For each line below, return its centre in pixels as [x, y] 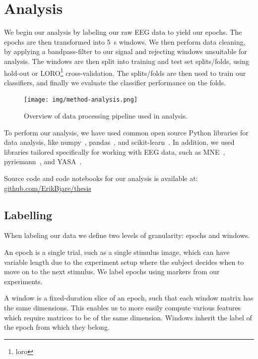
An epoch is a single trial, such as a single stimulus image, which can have [117, 252]
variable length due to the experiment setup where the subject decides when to [124, 262]
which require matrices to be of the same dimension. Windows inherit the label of [128, 317]
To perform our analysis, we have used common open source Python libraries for [126, 132]
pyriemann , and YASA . [43, 161]
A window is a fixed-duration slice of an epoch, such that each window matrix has [129, 298]
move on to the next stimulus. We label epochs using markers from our [112, 271]
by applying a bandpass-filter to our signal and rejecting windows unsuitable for [126, 51]
